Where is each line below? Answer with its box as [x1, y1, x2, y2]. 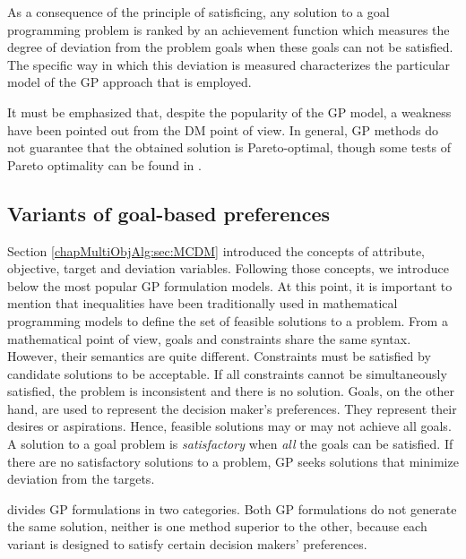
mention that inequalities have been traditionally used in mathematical [7, 294, 398, 313]
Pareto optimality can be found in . [7, 155, 202, 174]
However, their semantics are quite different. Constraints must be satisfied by [7, 347, 431, 365]
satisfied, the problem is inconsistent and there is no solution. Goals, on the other [7, 382, 454, 400]
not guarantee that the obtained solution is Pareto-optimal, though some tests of [7, 138, 451, 157]
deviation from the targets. [7, 469, 155, 488]
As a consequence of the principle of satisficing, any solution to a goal [7, 3, 390, 21]
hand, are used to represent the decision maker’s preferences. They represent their [7, 399, 457, 417]
